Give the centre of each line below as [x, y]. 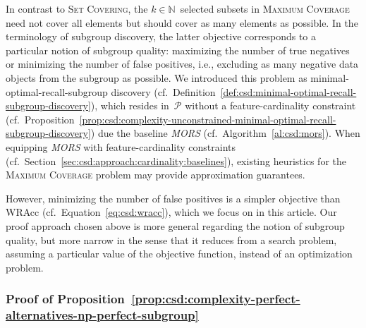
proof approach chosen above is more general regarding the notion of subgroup [175, 225]
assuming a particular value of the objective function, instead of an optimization [179, 254]
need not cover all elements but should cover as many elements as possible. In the [182, 22]
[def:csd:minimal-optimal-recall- [288, 91]
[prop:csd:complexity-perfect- [216, 299]
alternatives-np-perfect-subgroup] [102, 315]
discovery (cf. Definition [163, 91]
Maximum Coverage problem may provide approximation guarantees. [155, 175]
